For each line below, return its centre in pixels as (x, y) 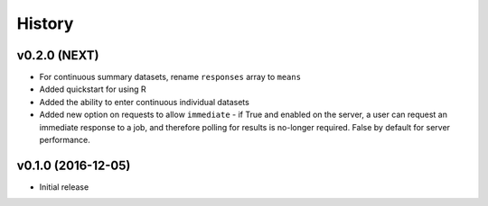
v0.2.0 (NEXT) (58, 55)
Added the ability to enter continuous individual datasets (145, 102)
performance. (65, 140)
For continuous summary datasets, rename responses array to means (170, 77)
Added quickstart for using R (93, 89)
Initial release (64, 187)
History (45, 23)
